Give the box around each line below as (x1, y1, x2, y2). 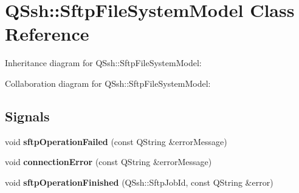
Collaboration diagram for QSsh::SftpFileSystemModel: (5, 76, 211, 89)
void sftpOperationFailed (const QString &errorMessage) (5, 135, 227, 147)
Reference (5, 21, 89, 46)
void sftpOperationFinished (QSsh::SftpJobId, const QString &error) (5, 175, 273, 188)
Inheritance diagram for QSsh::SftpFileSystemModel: (5, 56, 202, 69)
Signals (5, 106, 50, 125)
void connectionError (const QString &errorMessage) (5, 155, 212, 168)
